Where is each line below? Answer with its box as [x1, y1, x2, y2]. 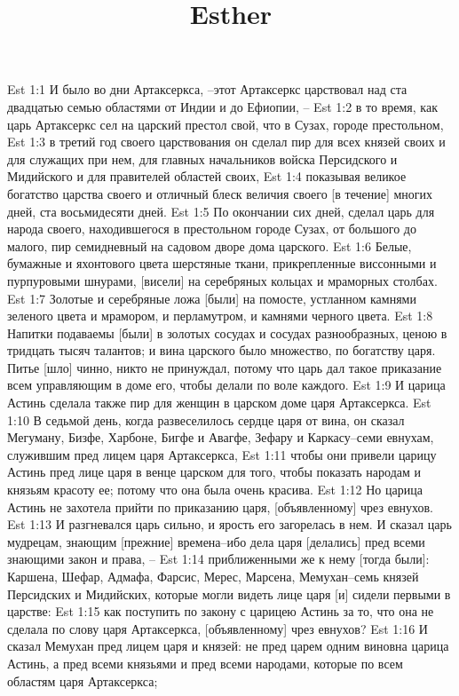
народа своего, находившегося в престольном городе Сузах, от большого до [7, 219, 416, 238]
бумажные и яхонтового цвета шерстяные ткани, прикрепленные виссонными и [7, 254, 437, 273]
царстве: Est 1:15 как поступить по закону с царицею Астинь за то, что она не [7, 602, 434, 621]
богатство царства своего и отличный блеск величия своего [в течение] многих [7, 184, 433, 202]
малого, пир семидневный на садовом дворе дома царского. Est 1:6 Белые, [7, 236, 412, 255]
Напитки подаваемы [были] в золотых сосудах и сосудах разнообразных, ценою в [7, 323, 447, 342]
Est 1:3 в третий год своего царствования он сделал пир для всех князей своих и [7, 132, 446, 151]
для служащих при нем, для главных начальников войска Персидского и [7, 149, 398, 168]
